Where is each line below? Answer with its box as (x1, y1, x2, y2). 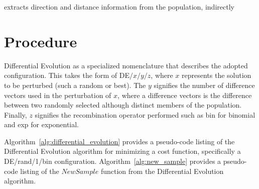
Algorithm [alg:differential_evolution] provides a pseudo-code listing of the (4, 136, 235, 146)
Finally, (4, 109, 27, 120)
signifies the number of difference (154, 79, 255, 90)
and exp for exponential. (4, 119, 79, 130)
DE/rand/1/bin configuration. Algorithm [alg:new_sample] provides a (4, 156, 221, 166)
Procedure (4, 31, 77, 51)
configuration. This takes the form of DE (4, 70, 129, 80)
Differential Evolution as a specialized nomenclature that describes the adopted (4, 60, 248, 70)
